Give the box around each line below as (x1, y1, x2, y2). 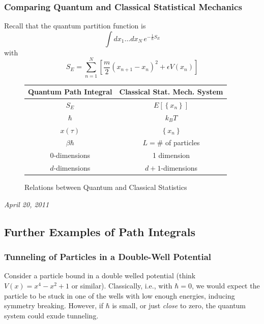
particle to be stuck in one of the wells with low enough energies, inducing (4, 290, 235, 301)
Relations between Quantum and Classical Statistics (24, 182, 187, 192)
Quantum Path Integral (28, 86, 112, 97)
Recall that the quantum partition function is (4, 20, 146, 31)
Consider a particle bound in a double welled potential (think (4, 270, 196, 281)
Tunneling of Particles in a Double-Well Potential (4, 250, 212, 263)
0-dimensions (50, 150, 91, 160)
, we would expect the (191, 280, 260, 290)
